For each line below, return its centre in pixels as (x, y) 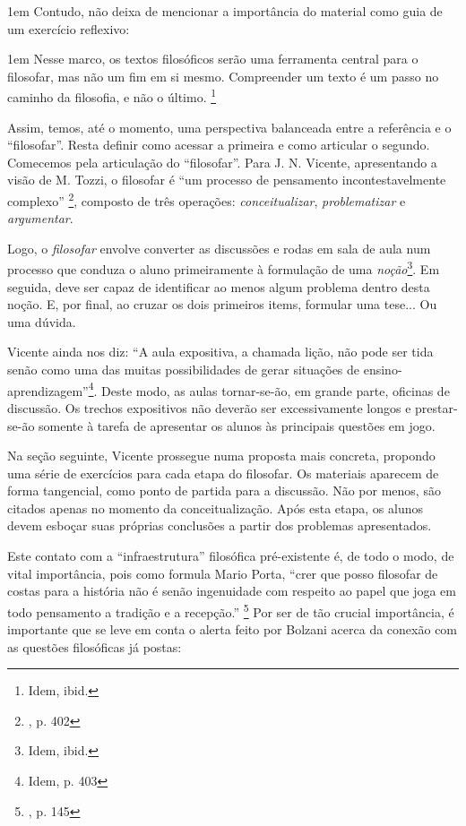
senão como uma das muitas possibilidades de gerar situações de (184, 370)
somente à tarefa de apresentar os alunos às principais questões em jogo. (237, 425)
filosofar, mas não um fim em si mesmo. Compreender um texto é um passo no (223, 76)
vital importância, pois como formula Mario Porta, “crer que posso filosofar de (223, 573)
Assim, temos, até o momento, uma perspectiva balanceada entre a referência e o (229, 127)
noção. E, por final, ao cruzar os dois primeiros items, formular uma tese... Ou (222, 304)
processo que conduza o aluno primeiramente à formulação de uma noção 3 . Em (224, 268)
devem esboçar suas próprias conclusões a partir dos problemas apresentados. (220, 525)
